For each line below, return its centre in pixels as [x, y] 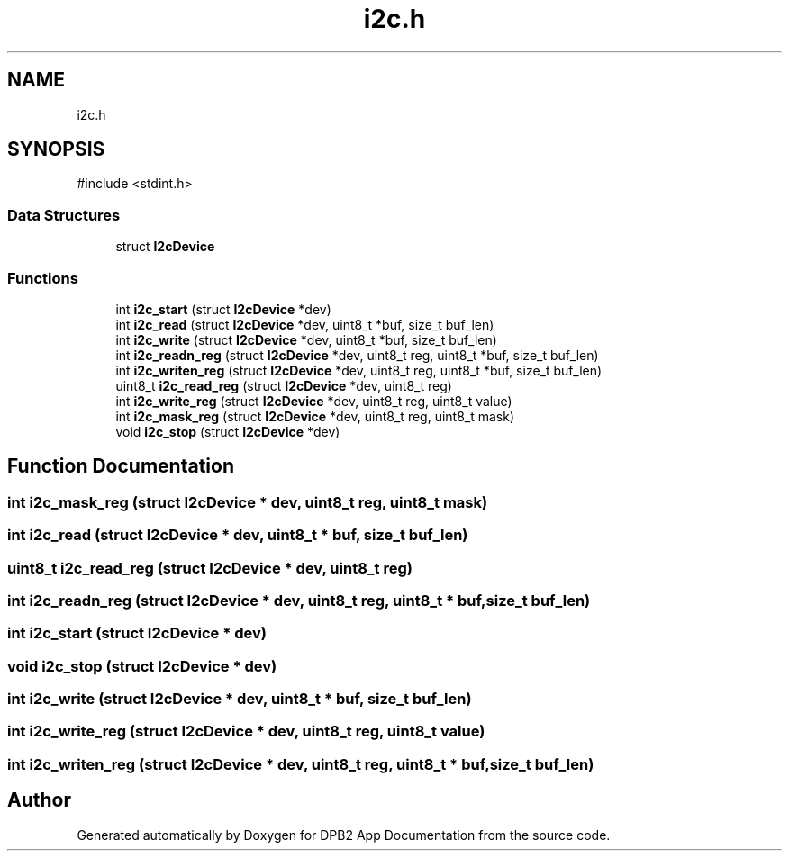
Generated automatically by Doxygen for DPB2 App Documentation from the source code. [344, 835]
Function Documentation [121, 466]
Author [39, 800]
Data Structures [64, 215]
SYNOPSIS [56, 149]
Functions [43, 278]
